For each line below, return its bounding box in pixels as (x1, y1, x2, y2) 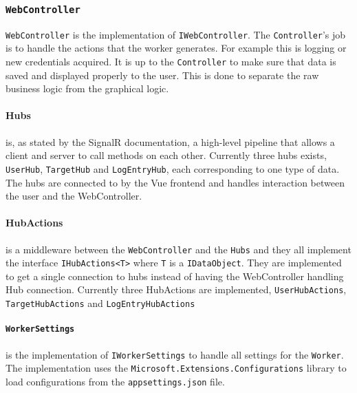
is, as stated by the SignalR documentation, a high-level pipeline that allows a (6, 134, 335, 149)
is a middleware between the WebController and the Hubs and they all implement (6, 242, 351, 256)
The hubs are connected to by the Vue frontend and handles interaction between (6, 175, 345, 189)
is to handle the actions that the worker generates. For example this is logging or (6, 41, 347, 55)
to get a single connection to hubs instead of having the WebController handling (6, 268, 344, 283)
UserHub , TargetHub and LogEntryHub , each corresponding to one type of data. (6, 161, 340, 176)
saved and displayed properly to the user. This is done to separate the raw (6, 67, 319, 82)
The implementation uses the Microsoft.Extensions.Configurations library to (6, 361, 347, 375)
